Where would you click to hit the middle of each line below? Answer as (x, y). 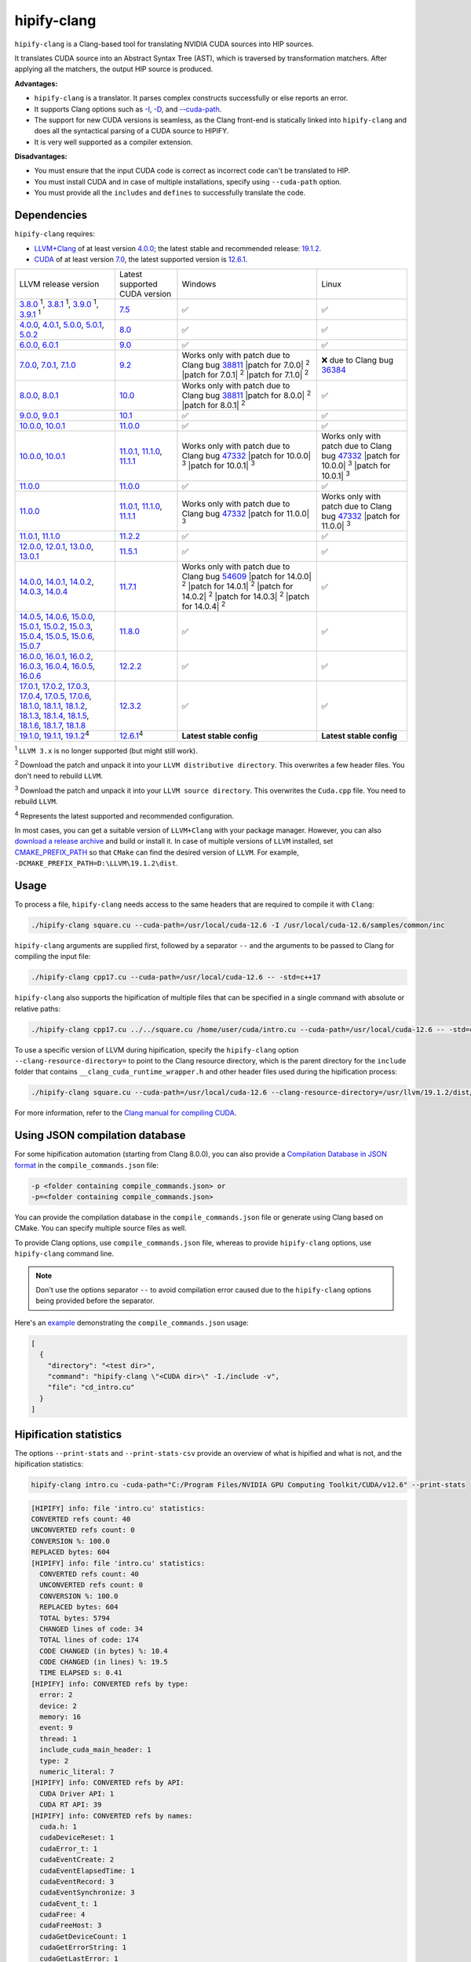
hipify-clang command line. (64, 1254)
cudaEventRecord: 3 (77, 1881)
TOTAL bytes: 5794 (75, 1618)
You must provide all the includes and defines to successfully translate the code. (170, 193)
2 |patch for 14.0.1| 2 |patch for (237, 585)
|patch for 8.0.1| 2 (214, 405)
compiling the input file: (53, 957)
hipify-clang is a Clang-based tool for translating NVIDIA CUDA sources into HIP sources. (164, 44)
